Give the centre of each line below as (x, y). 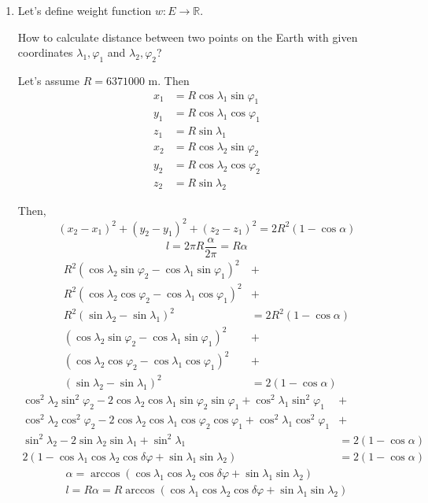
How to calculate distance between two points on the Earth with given (188, 37)
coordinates (45, 52)
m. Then (169, 80)
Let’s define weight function (85, 10)
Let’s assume (48, 80)
